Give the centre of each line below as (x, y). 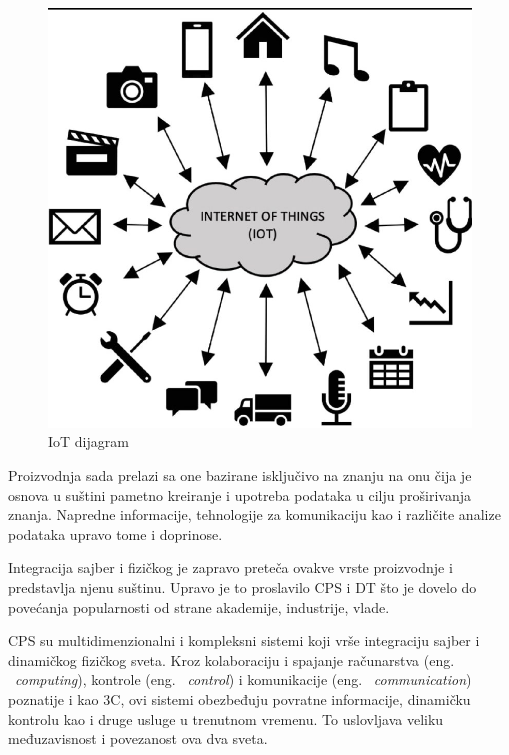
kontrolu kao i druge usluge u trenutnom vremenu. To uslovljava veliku (226, 718)
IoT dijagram (88, 441)
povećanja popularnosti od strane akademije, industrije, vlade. (199, 606)
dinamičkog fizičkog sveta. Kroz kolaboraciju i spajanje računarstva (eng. (231, 659)
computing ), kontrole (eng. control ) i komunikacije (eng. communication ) (243, 679)
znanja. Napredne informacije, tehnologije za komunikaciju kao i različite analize (254, 514)
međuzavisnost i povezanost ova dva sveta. (138, 738)
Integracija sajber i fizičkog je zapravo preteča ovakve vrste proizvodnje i (230, 567)
